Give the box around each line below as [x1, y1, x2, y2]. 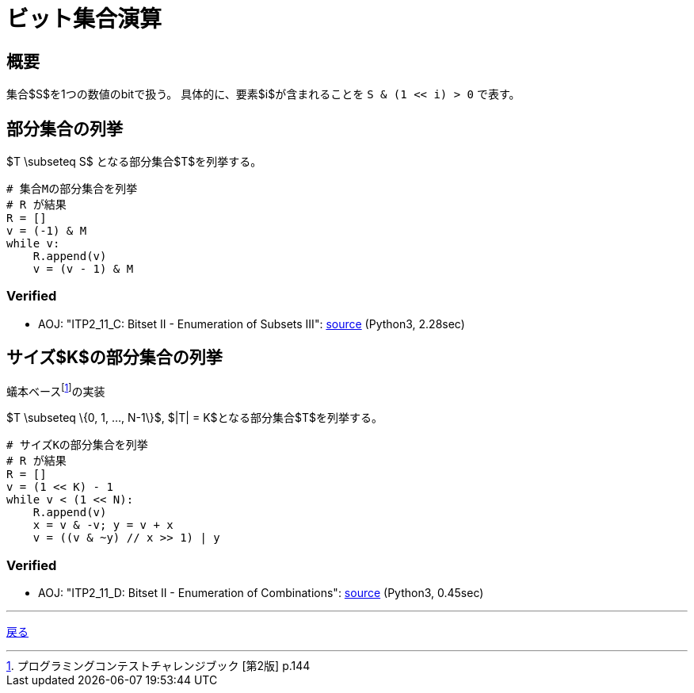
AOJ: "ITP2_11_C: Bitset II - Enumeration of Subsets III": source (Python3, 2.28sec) [38, 316, 465, 331]
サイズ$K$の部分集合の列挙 [6, 347, 223, 368]
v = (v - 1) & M [32, 262, 134, 276]
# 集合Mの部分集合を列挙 [6, 182, 138, 196]
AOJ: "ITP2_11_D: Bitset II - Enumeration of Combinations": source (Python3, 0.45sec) [38, 586, 484, 600]
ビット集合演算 [6, 6, 162, 33]
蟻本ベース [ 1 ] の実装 [6, 381, 105, 398]
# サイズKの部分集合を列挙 [6, 438, 148, 452]
